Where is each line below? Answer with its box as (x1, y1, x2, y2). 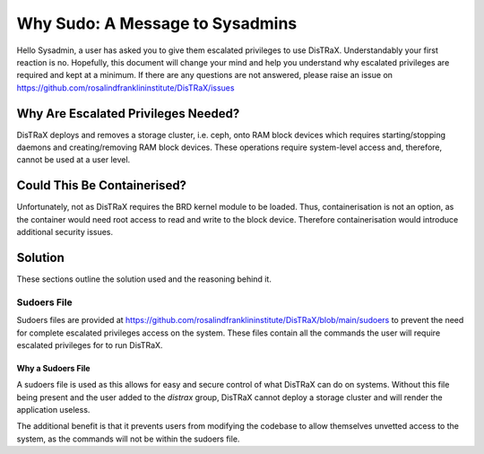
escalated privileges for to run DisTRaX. (16, 339, 163, 350)
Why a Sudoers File (16, 362, 91, 373)
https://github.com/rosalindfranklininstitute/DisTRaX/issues (16, 82, 235, 93)
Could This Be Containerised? (16, 178, 187, 193)
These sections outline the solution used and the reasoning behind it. (16, 274, 272, 284)
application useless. (16, 405, 91, 415)
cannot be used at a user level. (16, 154, 131, 165)
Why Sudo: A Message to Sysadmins (16, 13, 298, 33)
